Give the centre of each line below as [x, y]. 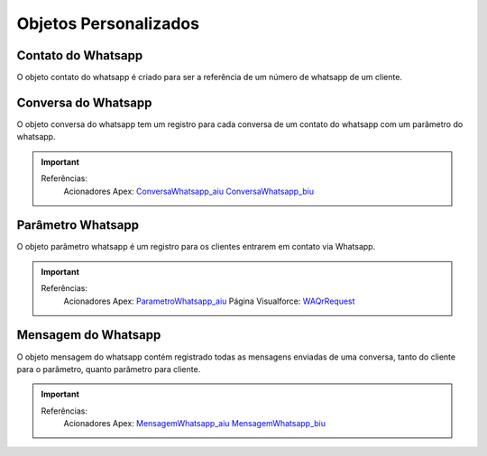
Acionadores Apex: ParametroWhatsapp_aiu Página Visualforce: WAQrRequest [209, 301]
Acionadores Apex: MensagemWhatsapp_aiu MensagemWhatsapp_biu [195, 424]
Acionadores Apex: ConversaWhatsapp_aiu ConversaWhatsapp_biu [189, 191]
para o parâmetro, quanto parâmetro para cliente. [109, 369]
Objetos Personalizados [108, 23]
